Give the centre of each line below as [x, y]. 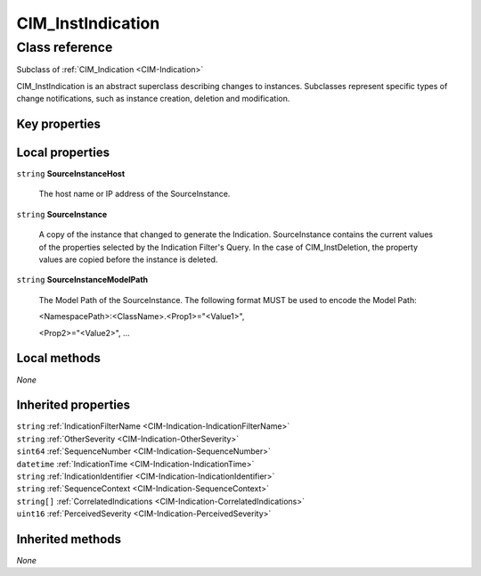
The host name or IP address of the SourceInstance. [135, 194]
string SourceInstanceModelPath [82, 280]
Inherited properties [73, 405]
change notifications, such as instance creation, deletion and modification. [153, 99]
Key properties [59, 123]
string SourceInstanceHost [71, 174]
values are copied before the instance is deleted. [128, 259]
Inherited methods [69, 539]
